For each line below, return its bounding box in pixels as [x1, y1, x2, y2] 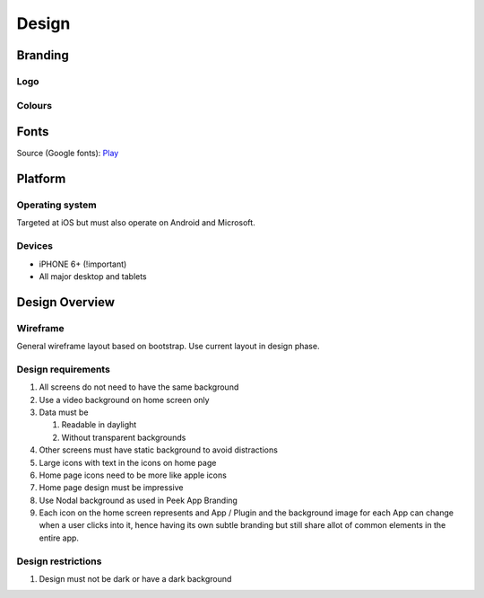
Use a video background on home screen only [39, 394, 210, 405]
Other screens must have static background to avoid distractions [39, 444, 278, 455]
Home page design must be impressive [39, 482, 184, 493]
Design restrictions [16, 555, 102, 567]
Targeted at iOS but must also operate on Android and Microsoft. [16, 217, 255, 228]
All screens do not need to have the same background [39, 382, 239, 392]
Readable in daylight [61, 419, 137, 430]
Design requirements [16, 363, 111, 375]
